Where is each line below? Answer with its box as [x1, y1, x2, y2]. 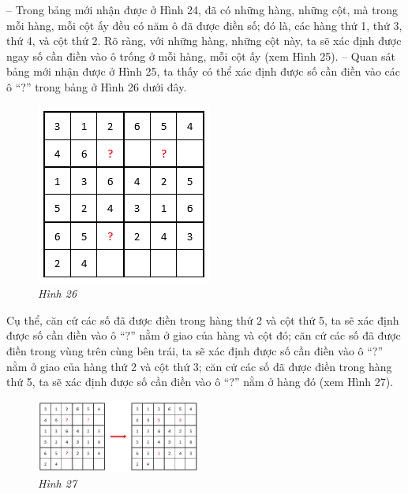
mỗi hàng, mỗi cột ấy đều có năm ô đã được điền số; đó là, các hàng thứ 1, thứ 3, [6, 17, 402, 33]
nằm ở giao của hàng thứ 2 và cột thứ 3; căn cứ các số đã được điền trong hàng [6, 358, 392, 374]
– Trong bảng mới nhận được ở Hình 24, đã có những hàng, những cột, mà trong [6, 2, 398, 17]
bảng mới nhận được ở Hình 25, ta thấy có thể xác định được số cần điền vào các [6, 63, 401, 80]
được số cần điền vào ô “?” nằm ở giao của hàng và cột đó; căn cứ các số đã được [6, 327, 401, 344]
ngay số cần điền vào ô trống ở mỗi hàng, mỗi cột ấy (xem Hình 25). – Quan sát [6, 47, 395, 64]
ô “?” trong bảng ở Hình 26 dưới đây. [6, 78, 187, 95]
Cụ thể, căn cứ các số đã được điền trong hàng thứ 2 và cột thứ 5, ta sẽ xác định [6, 311, 399, 328]
